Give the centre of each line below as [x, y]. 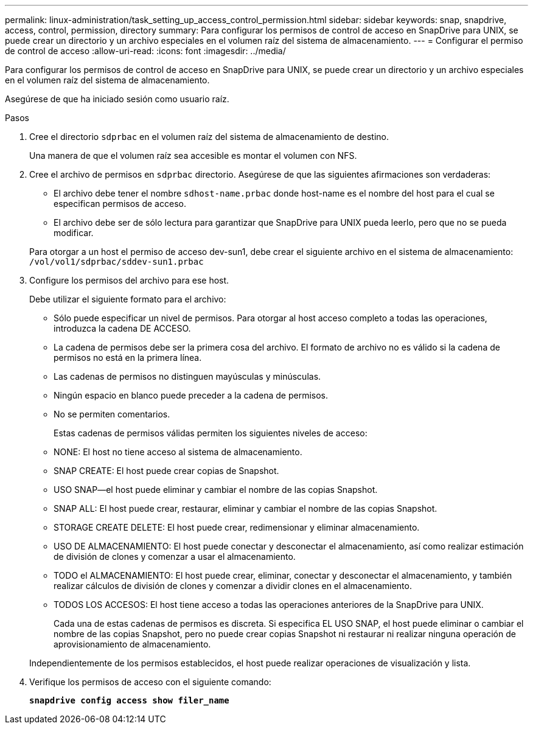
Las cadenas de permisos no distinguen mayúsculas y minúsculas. [187, 376]
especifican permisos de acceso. [120, 204]
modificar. [74, 233]
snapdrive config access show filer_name [129, 700]
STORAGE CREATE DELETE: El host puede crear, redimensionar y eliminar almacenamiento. [237, 527]
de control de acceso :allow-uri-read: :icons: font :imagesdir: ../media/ [145, 51]
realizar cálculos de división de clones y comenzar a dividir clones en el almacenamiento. [233, 586]
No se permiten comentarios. [112, 414]
